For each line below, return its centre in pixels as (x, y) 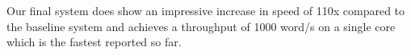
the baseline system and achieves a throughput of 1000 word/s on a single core (201, 26)
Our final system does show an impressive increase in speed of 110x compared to (206, 10)
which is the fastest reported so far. (94, 42)
